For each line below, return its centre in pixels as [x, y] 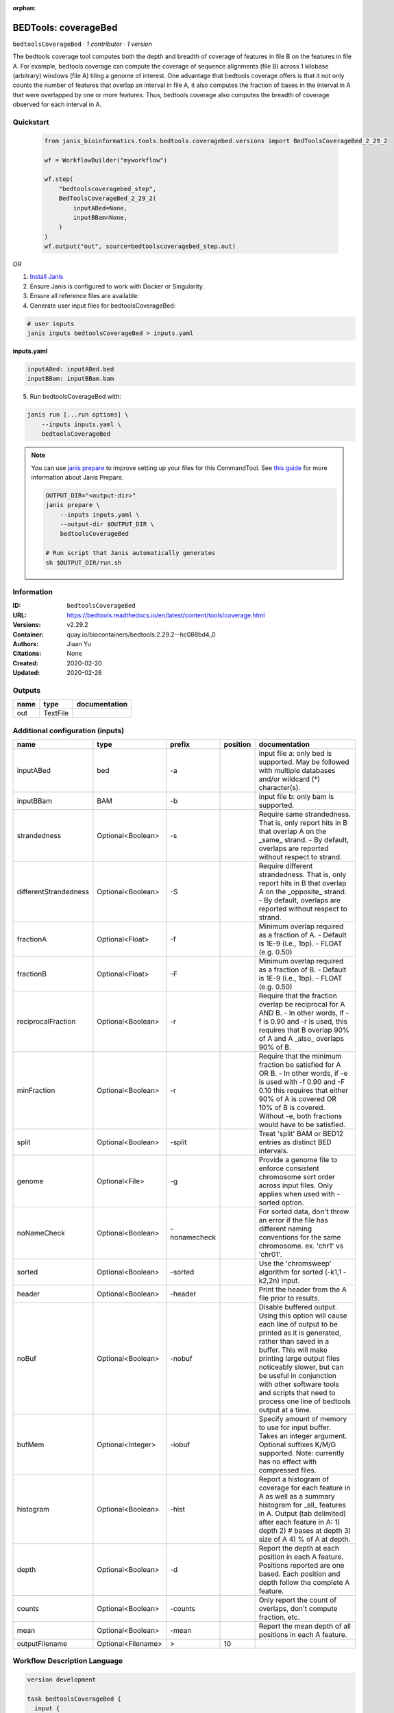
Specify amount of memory [303, 1418]
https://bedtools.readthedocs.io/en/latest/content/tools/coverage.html [166, 615]
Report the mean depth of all [305, 1626]
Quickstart [31, 122]
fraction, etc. [279, 1617]
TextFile [56, 713]
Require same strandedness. [305, 814]
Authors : [26, 643]
